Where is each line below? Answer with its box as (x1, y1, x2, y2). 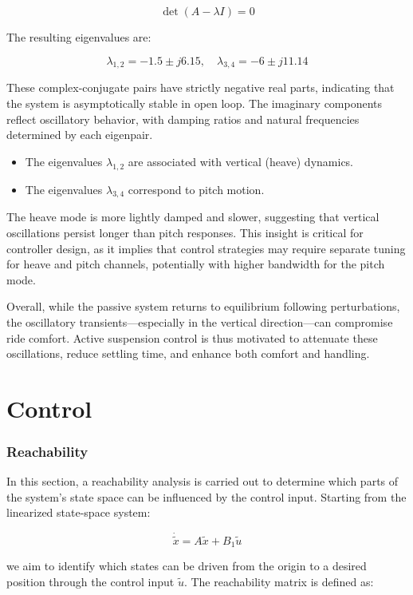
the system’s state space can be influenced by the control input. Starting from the (6, 488, 407, 505)
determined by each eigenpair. (6, 126, 153, 143)
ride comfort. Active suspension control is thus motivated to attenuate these (6, 329, 378, 346)
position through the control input (6, 573, 175, 589)
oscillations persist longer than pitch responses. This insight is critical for (6, 224, 364, 240)
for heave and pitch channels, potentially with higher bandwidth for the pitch (6, 256, 385, 272)
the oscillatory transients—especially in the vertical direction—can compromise (6, 313, 393, 330)
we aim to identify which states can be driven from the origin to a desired (6, 557, 367, 573)
